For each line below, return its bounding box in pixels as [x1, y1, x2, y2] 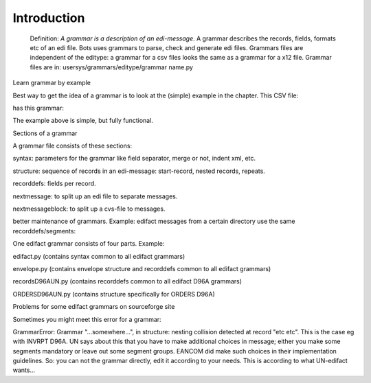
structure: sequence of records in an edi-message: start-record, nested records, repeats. [12, 167, 266, 175]
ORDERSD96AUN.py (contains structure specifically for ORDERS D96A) [12, 290, 216, 298]
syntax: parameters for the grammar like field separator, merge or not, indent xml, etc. [12, 154, 256, 163]
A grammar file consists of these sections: [12, 141, 133, 150]
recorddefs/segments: [12, 227, 76, 235]
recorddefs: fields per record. [12, 179, 96, 188]
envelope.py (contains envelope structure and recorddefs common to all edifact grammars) [12, 264, 271, 272]
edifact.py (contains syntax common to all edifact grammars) [12, 252, 185, 260]
